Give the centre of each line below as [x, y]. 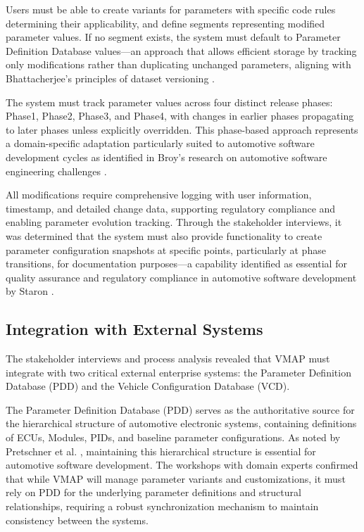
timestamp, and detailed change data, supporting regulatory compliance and [171, 208]
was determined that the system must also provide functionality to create [164, 235]
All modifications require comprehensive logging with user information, [159, 195]
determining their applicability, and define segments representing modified [165, 23]
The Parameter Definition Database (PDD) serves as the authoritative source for [180, 409]
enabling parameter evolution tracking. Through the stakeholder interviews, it [174, 222]
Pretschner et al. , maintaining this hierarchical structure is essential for [161, 451]
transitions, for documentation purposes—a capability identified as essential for [176, 264]
